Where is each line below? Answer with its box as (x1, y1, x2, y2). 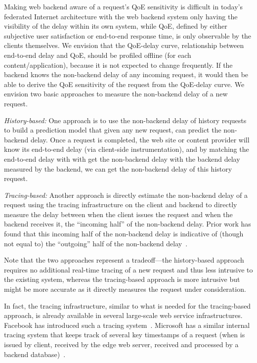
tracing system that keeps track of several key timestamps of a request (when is (4, 329, 245, 340)
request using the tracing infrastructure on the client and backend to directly (4, 199, 237, 210)
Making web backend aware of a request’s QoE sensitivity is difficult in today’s (4, 1, 243, 11)
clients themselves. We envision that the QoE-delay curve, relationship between (4, 40, 244, 50)
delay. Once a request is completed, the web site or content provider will (31, 134, 250, 144)
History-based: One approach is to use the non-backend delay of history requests (4, 115, 247, 125)
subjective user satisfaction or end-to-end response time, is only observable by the (4, 30, 252, 41)
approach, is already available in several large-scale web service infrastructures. (4, 310, 243, 320)
